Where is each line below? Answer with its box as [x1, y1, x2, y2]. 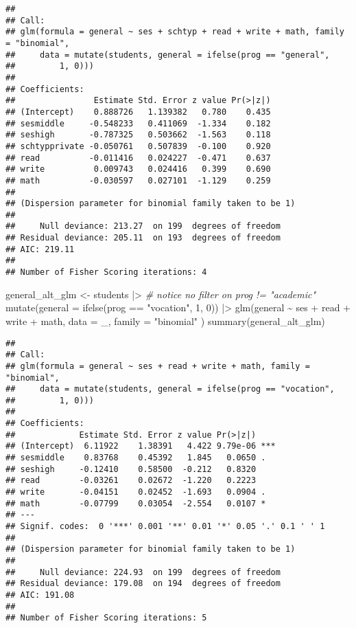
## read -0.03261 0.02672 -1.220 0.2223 [5, 475, 257, 486]
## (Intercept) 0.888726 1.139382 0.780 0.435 [5, 106, 271, 117]
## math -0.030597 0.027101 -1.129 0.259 [5, 175, 271, 186]
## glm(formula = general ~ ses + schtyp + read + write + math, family [5, 27, 344, 37]
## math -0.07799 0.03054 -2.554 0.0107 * [5, 498, 266, 508]
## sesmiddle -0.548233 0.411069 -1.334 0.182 [5, 118, 271, 128]
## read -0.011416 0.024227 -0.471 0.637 [5, 153, 271, 163]
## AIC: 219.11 [5, 244, 75, 254]
